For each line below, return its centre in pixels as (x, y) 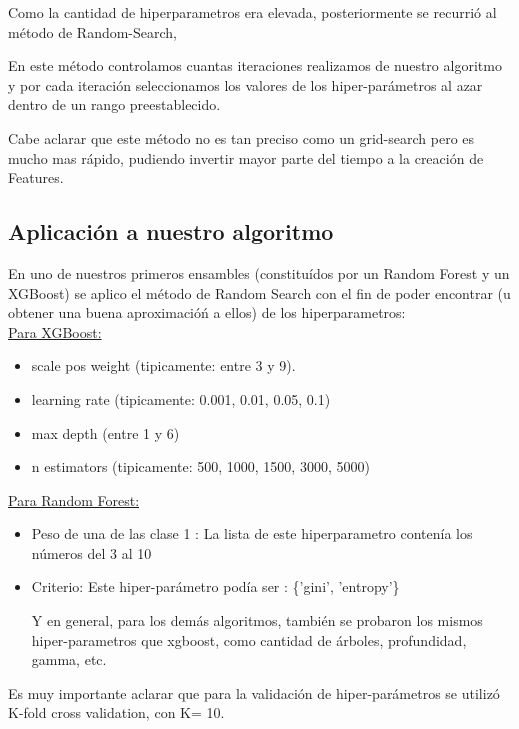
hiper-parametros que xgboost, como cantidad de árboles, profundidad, (249, 639)
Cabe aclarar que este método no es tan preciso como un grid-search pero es (241, 137)
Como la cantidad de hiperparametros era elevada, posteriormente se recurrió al (252, 12)
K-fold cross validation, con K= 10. (116, 712)
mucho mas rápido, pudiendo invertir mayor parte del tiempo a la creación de (246, 157)
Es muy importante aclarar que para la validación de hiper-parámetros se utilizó (254, 692)
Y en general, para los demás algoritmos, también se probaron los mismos (257, 620)
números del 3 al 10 (91, 552)
